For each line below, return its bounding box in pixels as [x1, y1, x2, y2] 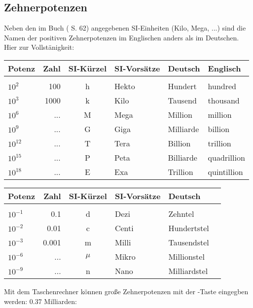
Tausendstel [168, 236, 209, 248]
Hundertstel [168, 222, 209, 234]
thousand [208, 94, 240, 106]
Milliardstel [168, 265, 208, 276]
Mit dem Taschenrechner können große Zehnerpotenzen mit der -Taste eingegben [4, 286, 249, 296]
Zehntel [168, 207, 194, 219]
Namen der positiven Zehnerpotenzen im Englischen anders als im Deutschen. [4, 32, 239, 42]
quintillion [208, 166, 243, 177]
